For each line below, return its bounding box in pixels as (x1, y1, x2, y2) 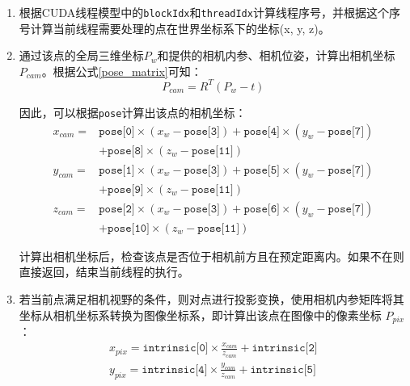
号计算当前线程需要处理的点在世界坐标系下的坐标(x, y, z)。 (19, 19, 330, 36)
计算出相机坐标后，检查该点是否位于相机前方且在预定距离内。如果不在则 (19, 247, 404, 264)
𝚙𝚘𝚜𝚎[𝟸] (99, 203, 135, 215)
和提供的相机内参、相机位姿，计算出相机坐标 (157, 47, 395, 64)
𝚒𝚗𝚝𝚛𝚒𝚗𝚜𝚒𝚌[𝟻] (250, 363, 316, 376)
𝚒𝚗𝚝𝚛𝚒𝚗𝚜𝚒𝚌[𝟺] (142, 363, 208, 376)
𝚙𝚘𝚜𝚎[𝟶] (99, 125, 135, 137)
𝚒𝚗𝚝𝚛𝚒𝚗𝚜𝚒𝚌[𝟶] (142, 342, 209, 355)
